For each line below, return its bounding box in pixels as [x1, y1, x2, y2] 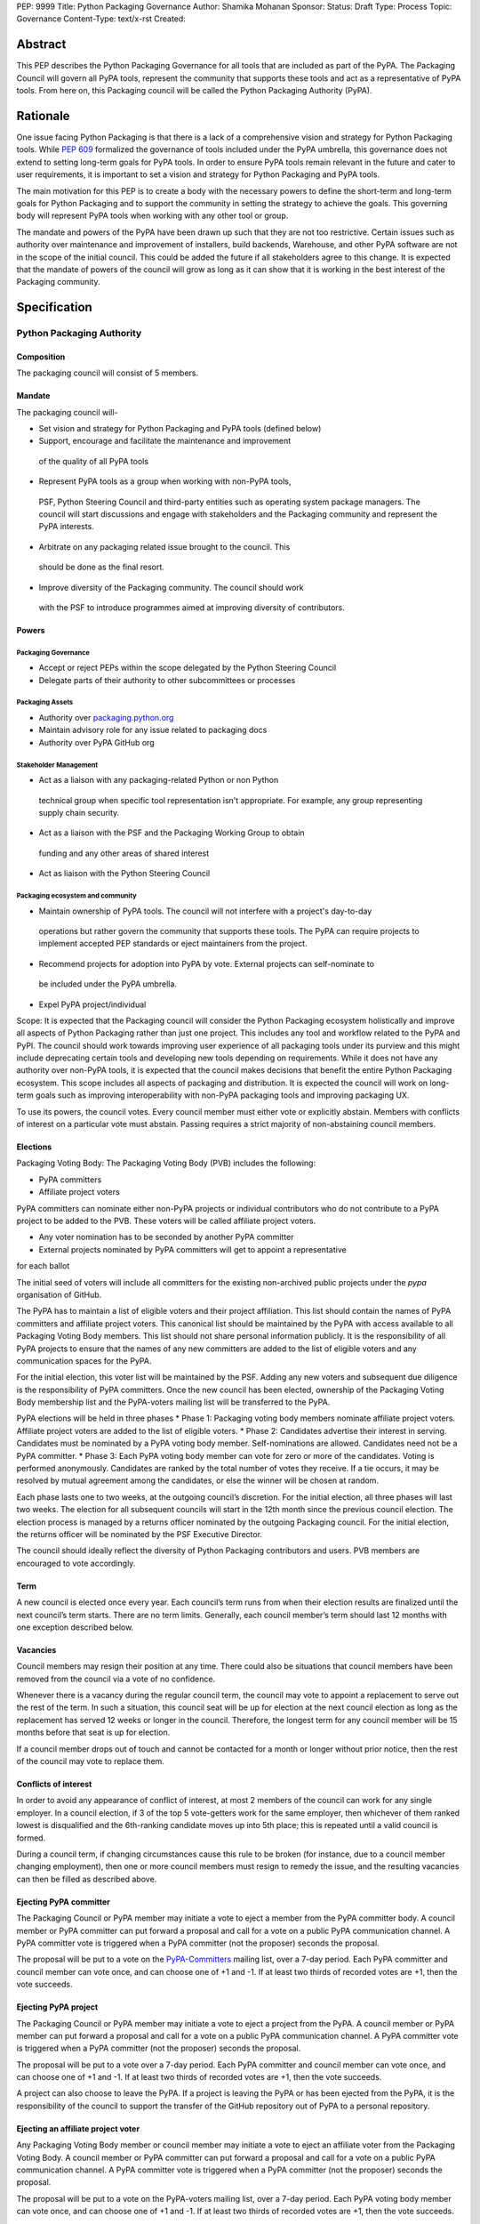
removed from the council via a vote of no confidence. [16, 1673, 216, 1684]
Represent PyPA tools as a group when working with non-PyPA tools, [38, 476, 292, 487]
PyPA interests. [38, 521, 95, 532]
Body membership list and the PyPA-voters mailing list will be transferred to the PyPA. [16, 1397, 331, 1407]
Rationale [16, 108, 70, 124]
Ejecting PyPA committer [16, 1896, 111, 1907]
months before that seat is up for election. [16, 1727, 171, 1738]
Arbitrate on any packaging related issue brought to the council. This [38, 541, 291, 552]
